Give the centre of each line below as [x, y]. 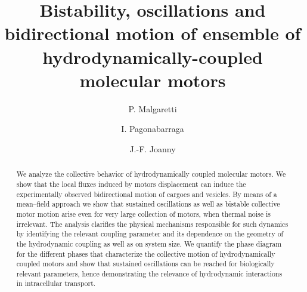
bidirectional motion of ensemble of [153, 33]
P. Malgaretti [153, 108]
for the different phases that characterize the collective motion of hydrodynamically [146, 253]
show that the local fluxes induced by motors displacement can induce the [131, 184]
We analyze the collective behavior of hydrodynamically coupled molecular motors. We [151, 174]
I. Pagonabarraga [153, 129]
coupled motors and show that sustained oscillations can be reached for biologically [145, 264]
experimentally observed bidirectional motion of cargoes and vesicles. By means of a [147, 194]
